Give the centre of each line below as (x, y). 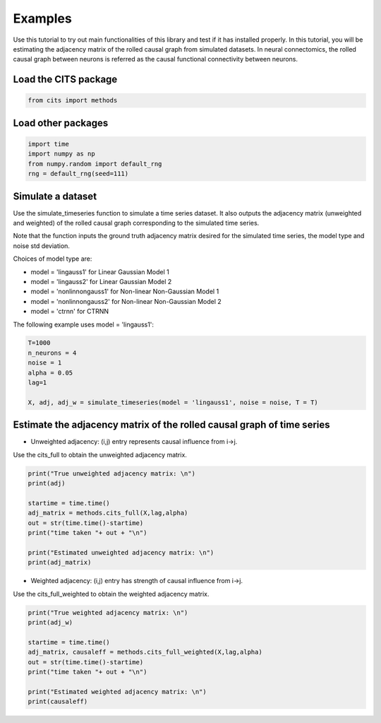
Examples (42, 18)
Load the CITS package (65, 80)
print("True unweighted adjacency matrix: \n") (111, 473)
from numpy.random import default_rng (95, 164)
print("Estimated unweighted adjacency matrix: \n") (121, 552)
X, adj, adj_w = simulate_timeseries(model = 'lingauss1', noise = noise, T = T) (173, 402)
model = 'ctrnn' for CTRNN (70, 312)
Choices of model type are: (53, 259)
